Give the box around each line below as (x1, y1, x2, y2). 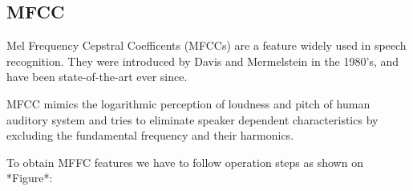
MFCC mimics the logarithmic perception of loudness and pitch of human (6, 95, 370, 112)
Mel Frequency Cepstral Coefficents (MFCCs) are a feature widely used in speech (6, 37, 407, 54)
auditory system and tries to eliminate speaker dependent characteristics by (6, 111, 379, 128)
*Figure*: (6, 169, 53, 186)
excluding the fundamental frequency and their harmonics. (6, 127, 294, 144)
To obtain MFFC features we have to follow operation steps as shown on (6, 153, 363, 170)
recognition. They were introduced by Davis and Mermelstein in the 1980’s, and (6, 52, 399, 69)
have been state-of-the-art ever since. (6, 68, 188, 85)
